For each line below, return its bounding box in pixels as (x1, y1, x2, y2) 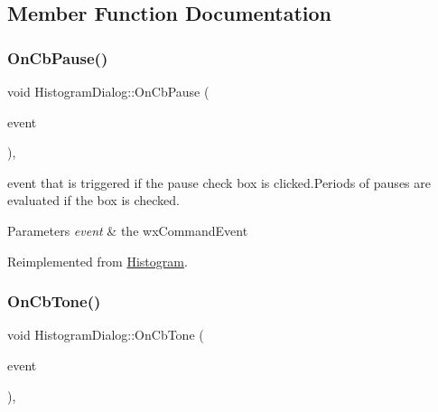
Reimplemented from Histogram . (7, 251, 188, 270)
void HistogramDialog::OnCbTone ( (7, 325, 204, 344)
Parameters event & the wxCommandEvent (7, 220, 248, 239)
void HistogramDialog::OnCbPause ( (7, 82, 210, 100)
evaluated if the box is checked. (7, 191, 181, 210)
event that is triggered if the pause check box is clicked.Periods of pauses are (7, 173, 431, 192)
